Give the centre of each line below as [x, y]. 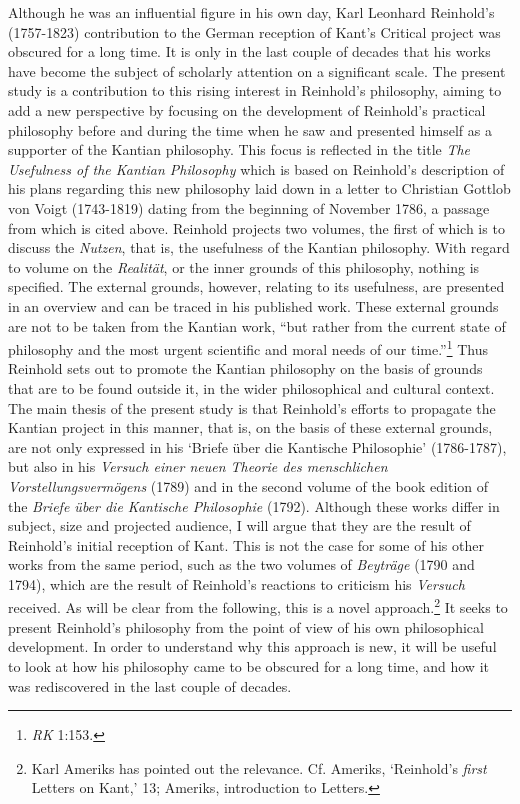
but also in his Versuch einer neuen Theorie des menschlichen [198, 466]
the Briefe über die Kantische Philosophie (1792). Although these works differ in [254, 505]
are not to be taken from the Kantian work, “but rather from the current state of [257, 325]
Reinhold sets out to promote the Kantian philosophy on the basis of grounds [245, 368]
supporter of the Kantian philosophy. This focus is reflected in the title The [239, 149]
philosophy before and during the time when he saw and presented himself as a [250, 129]
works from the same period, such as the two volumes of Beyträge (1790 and [241, 564]
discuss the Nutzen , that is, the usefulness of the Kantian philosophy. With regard [259, 247]
